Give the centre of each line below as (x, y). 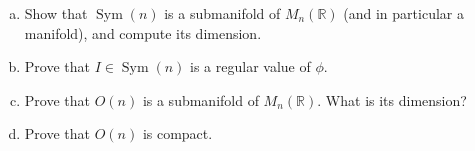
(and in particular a (403, 13)
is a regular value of (250, 66)
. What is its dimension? (392, 99)
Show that (56, 13)
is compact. (177, 133)
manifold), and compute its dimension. (143, 32)
